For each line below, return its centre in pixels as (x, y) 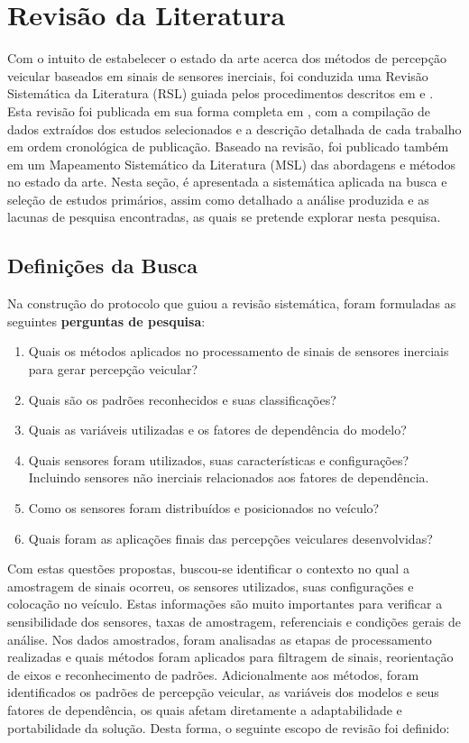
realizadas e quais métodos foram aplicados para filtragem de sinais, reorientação (230, 657)
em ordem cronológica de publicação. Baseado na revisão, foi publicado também (228, 147)
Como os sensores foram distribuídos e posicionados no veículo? (204, 508)
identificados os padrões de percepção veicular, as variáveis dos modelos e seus (223, 692)
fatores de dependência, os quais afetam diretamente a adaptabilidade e (205, 709)
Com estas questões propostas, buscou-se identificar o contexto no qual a (208, 569)
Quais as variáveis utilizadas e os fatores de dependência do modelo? (217, 430)
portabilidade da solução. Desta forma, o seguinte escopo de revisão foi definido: (229, 727)
